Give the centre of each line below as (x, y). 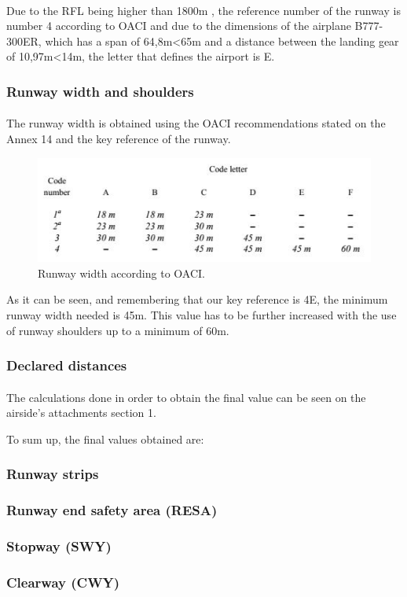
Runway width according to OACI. (121, 273)
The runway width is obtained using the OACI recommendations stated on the (196, 123)
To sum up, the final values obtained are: (105, 439)
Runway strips (53, 474)
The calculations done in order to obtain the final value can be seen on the (186, 397)
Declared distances (67, 365)
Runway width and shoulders (100, 91)
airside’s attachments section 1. (81, 413)
